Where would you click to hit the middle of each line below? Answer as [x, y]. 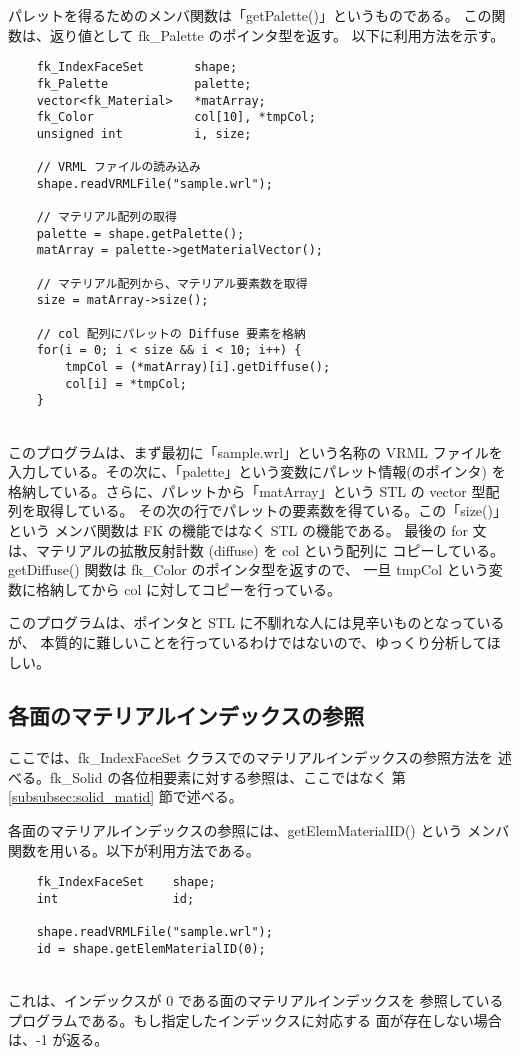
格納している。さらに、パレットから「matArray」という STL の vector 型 [247, 490]
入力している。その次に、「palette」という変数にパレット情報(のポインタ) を [257, 471]
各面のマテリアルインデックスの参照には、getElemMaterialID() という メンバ [259, 830]
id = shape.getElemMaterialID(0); [151, 948]
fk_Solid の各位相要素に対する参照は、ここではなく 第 [227, 776]
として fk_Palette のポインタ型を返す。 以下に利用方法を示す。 [298, 34]
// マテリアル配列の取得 [106, 217]
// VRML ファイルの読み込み [118, 167]
